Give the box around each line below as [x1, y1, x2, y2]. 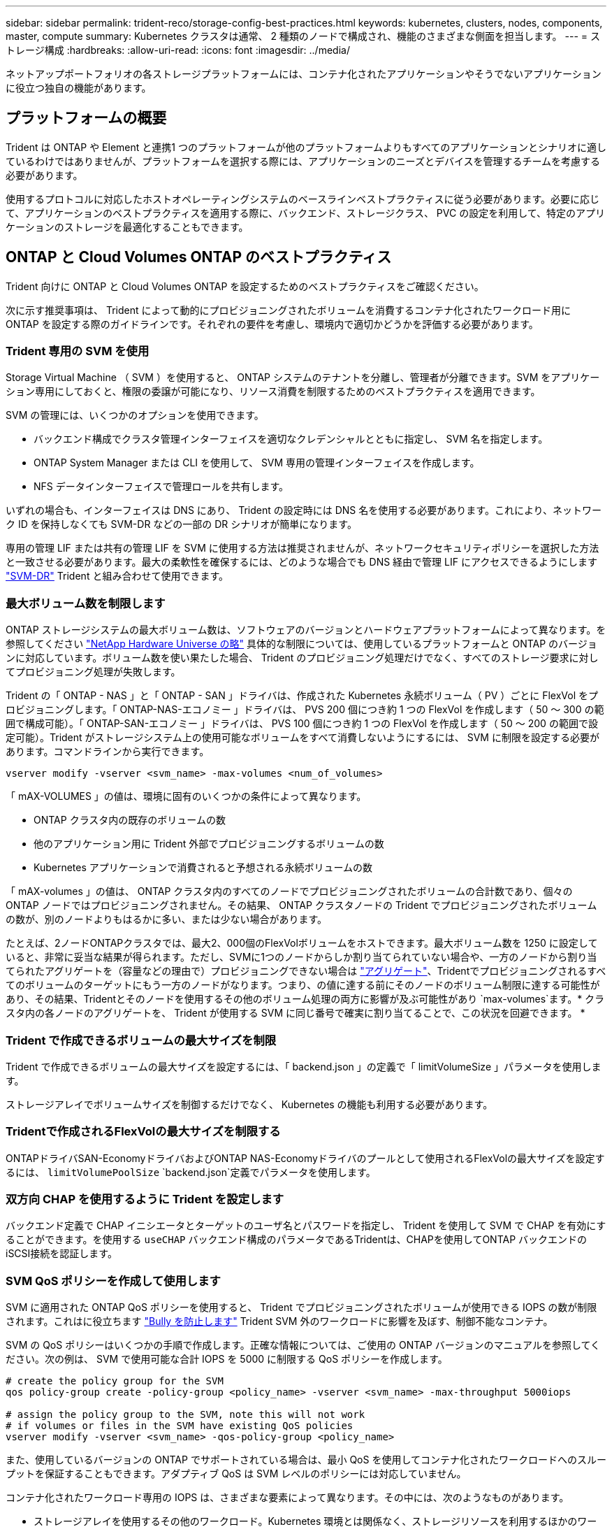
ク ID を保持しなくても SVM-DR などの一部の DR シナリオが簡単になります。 [6, 518, 357, 531]
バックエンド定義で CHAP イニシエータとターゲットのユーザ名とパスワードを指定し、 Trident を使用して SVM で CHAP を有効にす [6, 1219, 606, 1232]
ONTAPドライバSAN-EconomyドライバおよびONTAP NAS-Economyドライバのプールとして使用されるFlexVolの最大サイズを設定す [6, 1152, 605, 1164]
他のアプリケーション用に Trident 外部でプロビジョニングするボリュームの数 [34, 838, 384, 850]
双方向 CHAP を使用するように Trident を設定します [6, 1192, 284, 1207]
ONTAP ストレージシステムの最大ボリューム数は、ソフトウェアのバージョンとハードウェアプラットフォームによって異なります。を [6, 624, 606, 636]
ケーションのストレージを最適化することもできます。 [6, 220, 249, 233]
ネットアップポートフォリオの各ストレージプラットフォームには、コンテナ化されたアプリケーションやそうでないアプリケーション [6, 68, 602, 80]
